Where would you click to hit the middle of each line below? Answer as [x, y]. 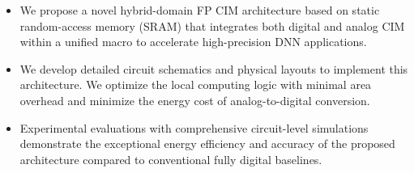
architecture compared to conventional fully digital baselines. [171, 159]
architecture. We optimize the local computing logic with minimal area [196, 84]
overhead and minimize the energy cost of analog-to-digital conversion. [195, 100]
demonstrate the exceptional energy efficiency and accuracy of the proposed [207, 143]
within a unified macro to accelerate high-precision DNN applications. [193, 42]
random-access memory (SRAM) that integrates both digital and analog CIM [212, 25]
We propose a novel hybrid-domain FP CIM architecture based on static [200, 10]
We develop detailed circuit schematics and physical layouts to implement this [214, 68]
